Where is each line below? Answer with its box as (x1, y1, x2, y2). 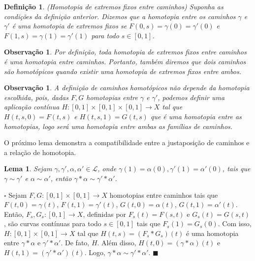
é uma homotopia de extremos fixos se (12, 21, 127, 31)
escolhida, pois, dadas (4, 92, 68, 102)
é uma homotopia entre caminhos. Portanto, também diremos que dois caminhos (4, 56, 246, 66)
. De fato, (61, 237, 90, 248)
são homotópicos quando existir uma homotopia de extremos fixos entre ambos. (4, 66, 241, 76)
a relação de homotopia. (4, 147, 76, 157)
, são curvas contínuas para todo (4, 218, 101, 229)
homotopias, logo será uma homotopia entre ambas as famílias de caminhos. (4, 121, 233, 131)
